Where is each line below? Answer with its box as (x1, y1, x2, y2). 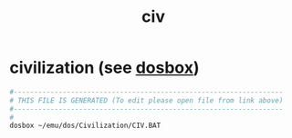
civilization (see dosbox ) (9, 57, 200, 78)
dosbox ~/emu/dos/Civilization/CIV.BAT (9, 121, 162, 131)
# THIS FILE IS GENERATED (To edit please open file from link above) (9, 95, 284, 105)
